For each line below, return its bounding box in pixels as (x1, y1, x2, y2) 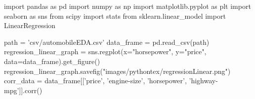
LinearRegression (4, 20, 56, 31)
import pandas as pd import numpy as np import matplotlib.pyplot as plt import (4, 1, 251, 11)
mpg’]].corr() (4, 85, 42, 95)
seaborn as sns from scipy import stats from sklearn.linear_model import (4, 10, 226, 21)
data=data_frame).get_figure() (4, 56, 100, 66)
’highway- (189, 75, 218, 86)
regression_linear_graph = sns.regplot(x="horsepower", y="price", (4, 46, 207, 57)
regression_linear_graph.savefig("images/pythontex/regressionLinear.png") (4, 66, 231, 76)
